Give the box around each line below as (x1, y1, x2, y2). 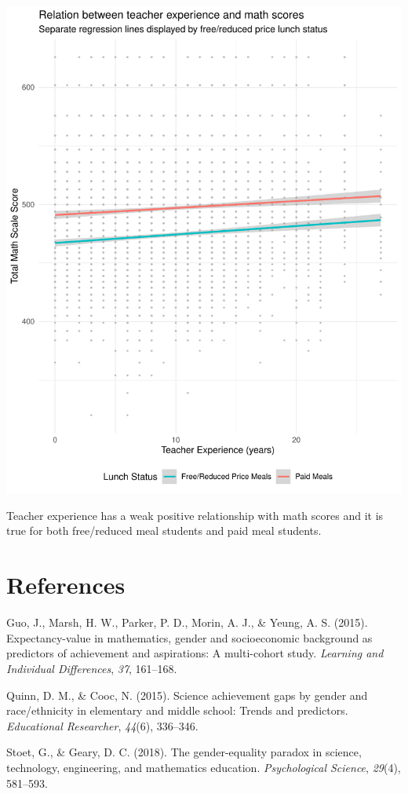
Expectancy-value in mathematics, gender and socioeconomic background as (6, 629, 373, 646)
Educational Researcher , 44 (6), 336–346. (6, 717, 199, 734)
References (6, 569, 126, 601)
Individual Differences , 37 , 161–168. (6, 660, 177, 676)
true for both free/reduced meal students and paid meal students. (6, 522, 322, 539)
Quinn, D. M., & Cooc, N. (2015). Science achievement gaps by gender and (6, 686, 368, 703)
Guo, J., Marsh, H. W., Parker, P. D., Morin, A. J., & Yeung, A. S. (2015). (6, 614, 368, 631)
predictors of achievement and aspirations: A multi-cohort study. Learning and (6, 645, 384, 661)
